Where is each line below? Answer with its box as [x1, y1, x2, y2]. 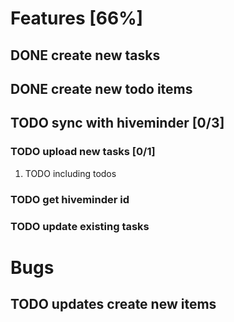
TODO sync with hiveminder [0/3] [10, 115, 225, 132]
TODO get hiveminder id [10, 192, 130, 206]
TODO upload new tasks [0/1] [10, 145, 156, 159]
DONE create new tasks [10, 47, 161, 64]
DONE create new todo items [10, 80, 193, 97]
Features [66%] [10, 7, 144, 30]
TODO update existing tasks [10, 219, 150, 233]
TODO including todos [24, 167, 117, 179]
